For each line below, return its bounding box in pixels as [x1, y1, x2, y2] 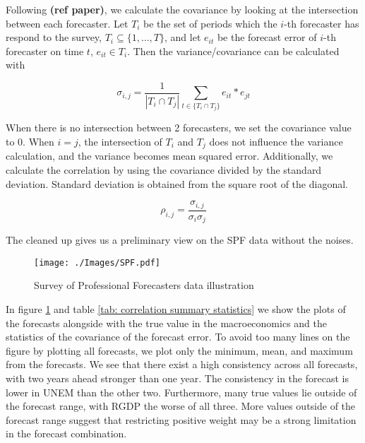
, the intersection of [78, 134, 162, 148]
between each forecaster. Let [6, 16, 128, 30]
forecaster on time [6, 43, 84, 58]
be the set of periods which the [143, 16, 277, 30]
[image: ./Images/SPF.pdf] [34, 257, 160, 268]
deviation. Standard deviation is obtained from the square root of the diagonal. [6, 176, 348, 191]
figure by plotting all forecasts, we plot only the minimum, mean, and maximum [6, 343, 353, 358]
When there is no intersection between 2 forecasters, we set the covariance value [6, 120, 352, 135]
